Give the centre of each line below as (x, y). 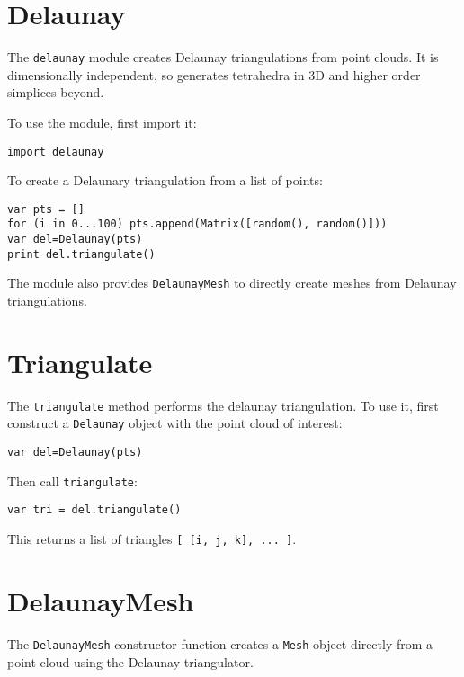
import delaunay (56, 151)
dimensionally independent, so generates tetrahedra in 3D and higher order (214, 74)
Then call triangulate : (72, 481)
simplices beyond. (56, 92)
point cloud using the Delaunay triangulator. (130, 661)
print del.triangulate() (81, 254)
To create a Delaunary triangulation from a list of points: (165, 180)
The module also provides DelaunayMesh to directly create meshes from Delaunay (232, 283)
